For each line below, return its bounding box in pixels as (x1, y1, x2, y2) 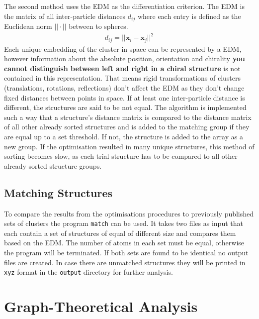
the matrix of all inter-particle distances (4, 10, 126, 21)
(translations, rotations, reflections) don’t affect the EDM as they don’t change (4, 83, 245, 93)
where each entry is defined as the (137, 10, 241, 21)
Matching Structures (4, 185, 113, 200)
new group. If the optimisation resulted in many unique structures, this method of (4, 141, 255, 151)
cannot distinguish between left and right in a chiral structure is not (4, 63, 241, 73)
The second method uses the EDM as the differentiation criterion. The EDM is (4, 1, 245, 11)
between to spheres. (69, 21, 128, 31)
